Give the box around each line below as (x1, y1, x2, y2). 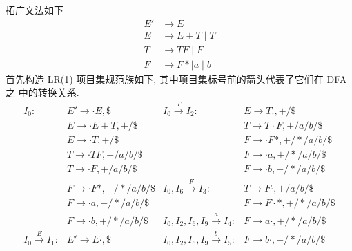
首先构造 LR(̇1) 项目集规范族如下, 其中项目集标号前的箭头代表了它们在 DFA (6, 71, 347, 86)
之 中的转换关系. (6, 85, 79, 100)
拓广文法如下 (6, 3, 63, 17)
